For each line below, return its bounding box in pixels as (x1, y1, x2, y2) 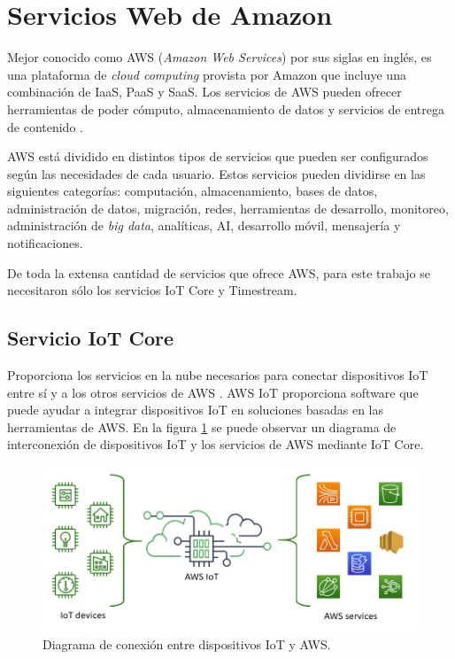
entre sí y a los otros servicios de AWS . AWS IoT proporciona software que (7, 383, 419, 401)
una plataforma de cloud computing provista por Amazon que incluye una (7, 65, 406, 83)
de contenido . (7, 117, 83, 136)
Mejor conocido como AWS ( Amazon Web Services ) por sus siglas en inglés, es (7, 48, 432, 66)
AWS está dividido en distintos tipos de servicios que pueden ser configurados (7, 147, 428, 166)
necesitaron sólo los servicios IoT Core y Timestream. (7, 281, 297, 299)
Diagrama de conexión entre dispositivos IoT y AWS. (42, 635, 331, 653)
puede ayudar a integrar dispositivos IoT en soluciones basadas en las (7, 400, 383, 419)
